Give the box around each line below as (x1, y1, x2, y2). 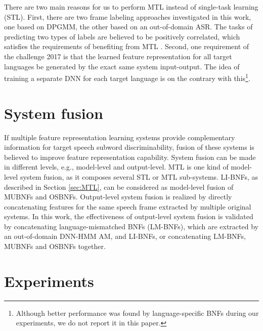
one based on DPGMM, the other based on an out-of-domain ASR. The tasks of (4, 21, 253, 32)
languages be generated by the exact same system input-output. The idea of (4, 61, 240, 71)
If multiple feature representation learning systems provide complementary (4, 132, 235, 142)
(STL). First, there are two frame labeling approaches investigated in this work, (4, 11, 251, 22)
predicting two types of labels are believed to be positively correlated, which (4, 31, 240, 42)
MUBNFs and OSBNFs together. (4, 241, 106, 252)
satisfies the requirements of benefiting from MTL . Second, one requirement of (4, 41, 249, 52)
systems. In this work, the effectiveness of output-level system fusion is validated (4, 211, 253, 222)
